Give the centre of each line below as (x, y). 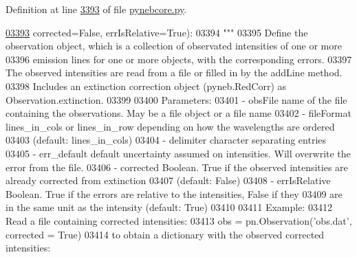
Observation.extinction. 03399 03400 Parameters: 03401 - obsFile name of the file (176, 99)
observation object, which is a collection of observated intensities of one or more (174, 46)
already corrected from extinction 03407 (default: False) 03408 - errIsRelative (168, 180)
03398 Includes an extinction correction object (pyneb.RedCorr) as (146, 86)
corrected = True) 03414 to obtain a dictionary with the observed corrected (165, 234)
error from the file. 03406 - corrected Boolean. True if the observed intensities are (177, 167)
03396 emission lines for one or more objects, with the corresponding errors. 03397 (179, 59)
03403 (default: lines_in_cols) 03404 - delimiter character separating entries (166, 140)
